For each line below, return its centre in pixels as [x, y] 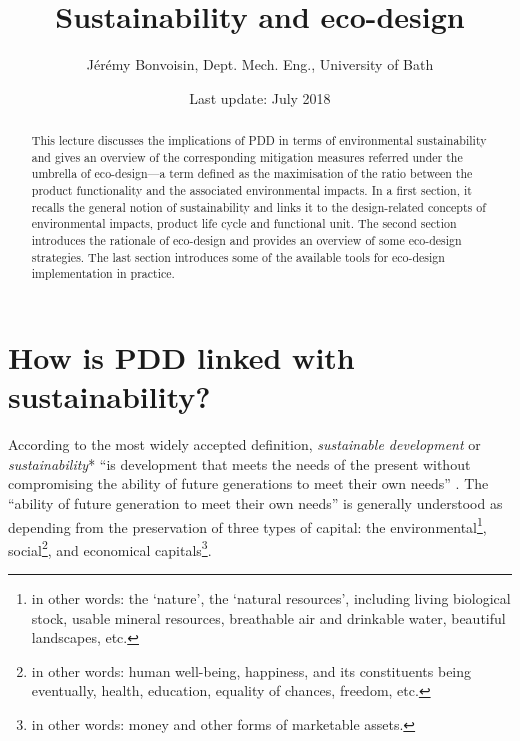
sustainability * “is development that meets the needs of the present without [239, 463]
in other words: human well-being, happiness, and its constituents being [251, 670]
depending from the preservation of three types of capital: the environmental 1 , [247, 525]
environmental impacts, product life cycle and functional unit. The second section [244, 223]
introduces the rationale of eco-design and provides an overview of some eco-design [246, 240]
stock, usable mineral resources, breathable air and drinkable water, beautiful [268, 617]
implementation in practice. [103, 273]
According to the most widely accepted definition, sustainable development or [244, 444]
